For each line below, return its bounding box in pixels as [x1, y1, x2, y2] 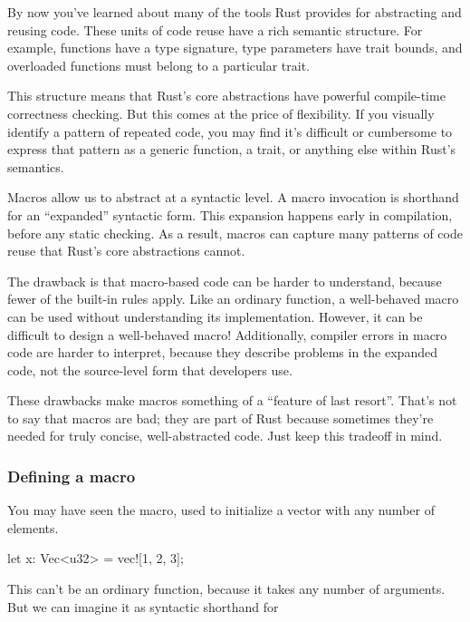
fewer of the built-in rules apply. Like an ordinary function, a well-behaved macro [7, 289, 459, 308]
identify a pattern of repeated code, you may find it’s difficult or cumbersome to [7, 121, 453, 141]
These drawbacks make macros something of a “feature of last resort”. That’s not [7, 391, 457, 410]
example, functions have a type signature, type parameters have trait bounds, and [7, 38, 463, 57]
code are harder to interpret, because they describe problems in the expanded [7, 343, 437, 362]
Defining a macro [7, 464, 136, 487]
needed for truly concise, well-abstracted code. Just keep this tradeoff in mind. [7, 426, 443, 445]
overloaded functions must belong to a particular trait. [7, 55, 311, 74]
